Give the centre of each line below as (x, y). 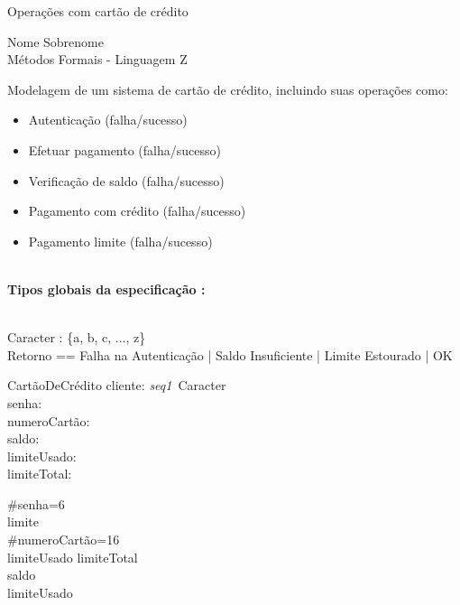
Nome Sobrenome (55, 41)
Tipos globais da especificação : (106, 289)
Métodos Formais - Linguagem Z (97, 59)
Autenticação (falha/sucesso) (108, 120)
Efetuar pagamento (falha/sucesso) (124, 149)
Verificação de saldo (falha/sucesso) (126, 180)
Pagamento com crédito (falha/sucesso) (137, 211)
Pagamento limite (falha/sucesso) (120, 241)
